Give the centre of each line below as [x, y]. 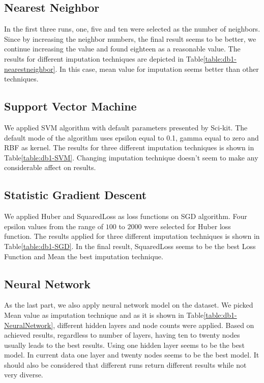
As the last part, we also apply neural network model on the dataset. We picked [129, 305]
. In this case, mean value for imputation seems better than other [157, 69]
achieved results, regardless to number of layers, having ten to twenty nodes [122, 335]
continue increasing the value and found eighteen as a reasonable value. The [122, 49]
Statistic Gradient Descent [76, 195]
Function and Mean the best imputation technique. [84, 256]
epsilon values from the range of [54, 226]
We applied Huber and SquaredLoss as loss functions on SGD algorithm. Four [126, 216]
